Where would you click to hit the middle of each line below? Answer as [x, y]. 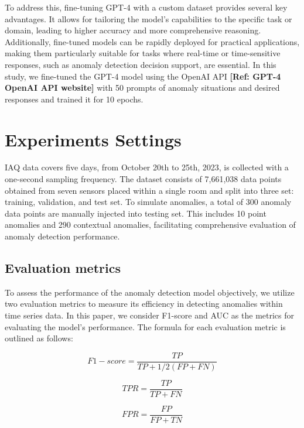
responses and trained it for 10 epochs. [74, 99]
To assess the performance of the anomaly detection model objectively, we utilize [150, 292]
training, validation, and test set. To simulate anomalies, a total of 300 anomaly [148, 202]
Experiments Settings [93, 139]
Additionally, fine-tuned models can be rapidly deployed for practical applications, [152, 41]
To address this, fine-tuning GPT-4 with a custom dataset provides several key [146, 7]
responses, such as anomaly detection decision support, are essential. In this [141, 64]
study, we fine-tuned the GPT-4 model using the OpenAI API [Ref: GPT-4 [143, 76]
